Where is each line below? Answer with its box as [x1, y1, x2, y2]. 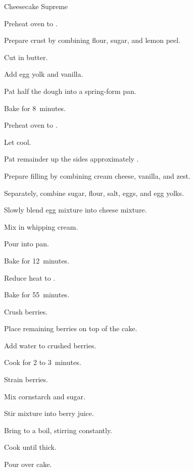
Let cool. [4, 136, 31, 147]
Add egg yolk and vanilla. [4, 69, 83, 79]
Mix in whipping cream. [4, 221, 78, 232]
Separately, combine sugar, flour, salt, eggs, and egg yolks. [4, 187, 184, 198]
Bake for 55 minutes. [4, 289, 70, 300]
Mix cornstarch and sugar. [4, 391, 85, 401]
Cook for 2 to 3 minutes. [4, 357, 81, 368]
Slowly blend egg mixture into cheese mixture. [4, 204, 147, 215]
